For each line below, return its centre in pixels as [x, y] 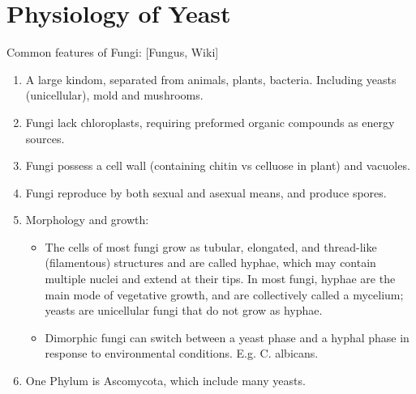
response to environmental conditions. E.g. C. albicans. [182, 353]
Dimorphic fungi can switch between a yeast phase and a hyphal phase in [227, 337]
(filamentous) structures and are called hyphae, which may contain [210, 263]
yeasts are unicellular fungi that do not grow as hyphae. [184, 310]
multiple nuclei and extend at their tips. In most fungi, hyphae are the [220, 279]
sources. [45, 138]
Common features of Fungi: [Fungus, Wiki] [113, 52]
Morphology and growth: [87, 220]
